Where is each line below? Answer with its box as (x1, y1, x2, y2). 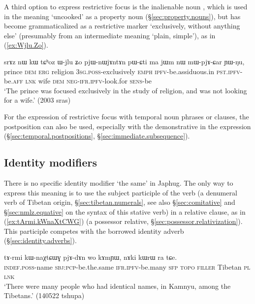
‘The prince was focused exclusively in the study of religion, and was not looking (4, 85, 247, 95)
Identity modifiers (4, 155, 97, 170)
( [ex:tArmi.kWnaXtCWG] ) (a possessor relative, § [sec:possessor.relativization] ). (4, 216, 243, 226)
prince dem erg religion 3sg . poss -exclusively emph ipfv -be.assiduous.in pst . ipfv (4, 66, 240, 76)
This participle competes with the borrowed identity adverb (4, 225, 184, 236)
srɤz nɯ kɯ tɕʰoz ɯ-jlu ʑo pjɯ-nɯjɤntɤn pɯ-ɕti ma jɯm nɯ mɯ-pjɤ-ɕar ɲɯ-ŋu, (4, 56, 245, 66)
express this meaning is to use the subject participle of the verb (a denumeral (4, 187, 237, 197)
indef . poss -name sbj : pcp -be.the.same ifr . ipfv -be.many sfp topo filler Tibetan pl (4, 261, 251, 272)
